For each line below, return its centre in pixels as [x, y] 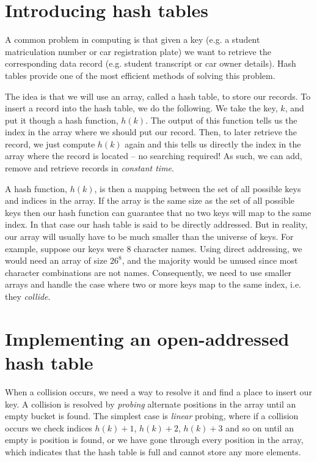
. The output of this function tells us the [221, 120]
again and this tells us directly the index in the [213, 143]
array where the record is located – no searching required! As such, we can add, [154, 156]
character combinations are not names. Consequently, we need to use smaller [148, 272]
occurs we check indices [49, 427]
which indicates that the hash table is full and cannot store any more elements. [153, 451]
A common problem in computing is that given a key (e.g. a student [133, 39]
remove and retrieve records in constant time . [89, 168]
